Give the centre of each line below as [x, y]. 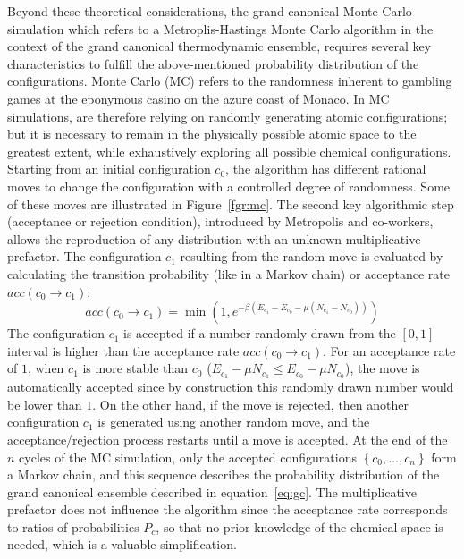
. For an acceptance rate [389, 350]
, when [46, 368]
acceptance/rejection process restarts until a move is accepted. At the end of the [228, 439]
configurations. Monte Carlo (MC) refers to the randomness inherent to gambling [230, 81]
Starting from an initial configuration [109, 169]
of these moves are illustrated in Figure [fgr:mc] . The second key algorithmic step [231, 203]
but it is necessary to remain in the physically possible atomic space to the [212, 134]
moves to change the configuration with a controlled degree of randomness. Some [229, 186]
